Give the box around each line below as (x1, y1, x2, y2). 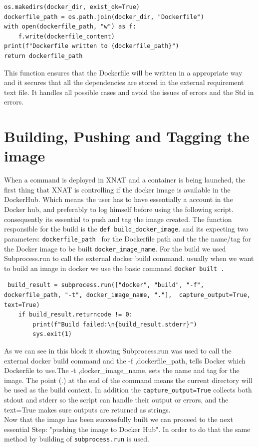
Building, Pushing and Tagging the (4, 126, 250, 146)
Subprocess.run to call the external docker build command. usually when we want (4, 253, 254, 263)
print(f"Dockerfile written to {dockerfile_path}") (4, 42, 179, 50)
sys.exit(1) (32, 330, 72, 338)
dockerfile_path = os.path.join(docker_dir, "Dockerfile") (4, 13, 204, 20)
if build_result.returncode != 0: (18, 311, 133, 318)
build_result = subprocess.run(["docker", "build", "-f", (7, 281, 204, 289)
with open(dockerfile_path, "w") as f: (4, 23, 136, 30)
